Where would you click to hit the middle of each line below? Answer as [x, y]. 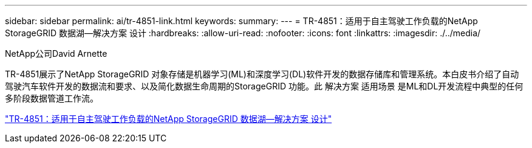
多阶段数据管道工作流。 [52, 98]
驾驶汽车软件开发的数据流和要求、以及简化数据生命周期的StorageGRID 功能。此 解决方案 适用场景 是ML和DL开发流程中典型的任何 [264, 86]
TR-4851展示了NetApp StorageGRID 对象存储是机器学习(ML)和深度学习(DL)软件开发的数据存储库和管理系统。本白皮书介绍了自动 [262, 74]
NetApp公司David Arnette [56, 53]
